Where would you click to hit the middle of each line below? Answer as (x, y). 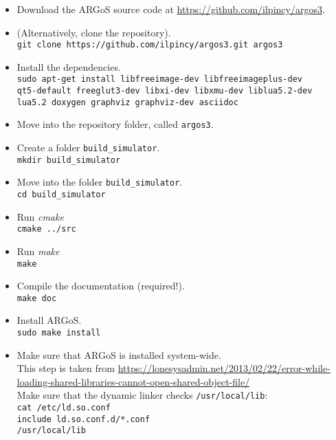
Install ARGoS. (49, 320)
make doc (37, 298)
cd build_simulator (61, 195)
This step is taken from (66, 368)
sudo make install (59, 333)
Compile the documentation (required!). (101, 286)
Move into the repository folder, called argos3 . (115, 124)
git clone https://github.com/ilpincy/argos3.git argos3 (150, 45)
